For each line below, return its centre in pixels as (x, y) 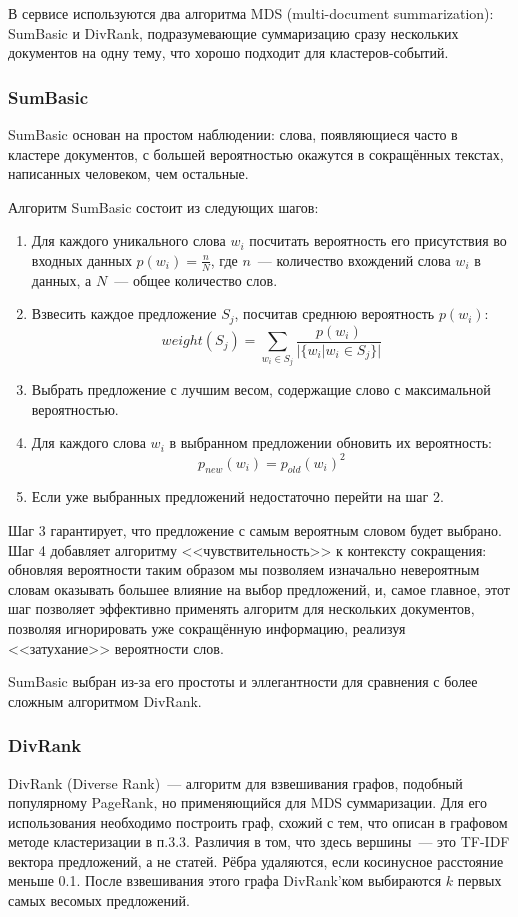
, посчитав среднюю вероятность (334, 313)
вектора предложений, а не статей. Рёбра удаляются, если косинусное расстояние (256, 860)
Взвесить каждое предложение (124, 313)
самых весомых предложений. (99, 900)
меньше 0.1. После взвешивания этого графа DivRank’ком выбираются (225, 880)
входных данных (81, 259)
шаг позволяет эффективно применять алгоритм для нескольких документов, (241, 608)
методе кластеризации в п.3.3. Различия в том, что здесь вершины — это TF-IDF (259, 841)
